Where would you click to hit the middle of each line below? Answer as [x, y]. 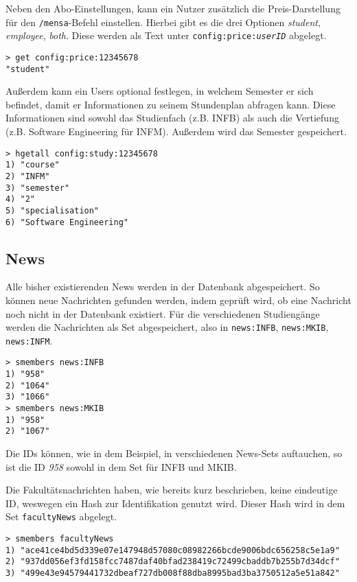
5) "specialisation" [53, 210]
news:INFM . [29, 340]
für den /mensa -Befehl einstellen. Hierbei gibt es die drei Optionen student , [163, 22]
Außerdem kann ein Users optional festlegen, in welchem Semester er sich [160, 91]
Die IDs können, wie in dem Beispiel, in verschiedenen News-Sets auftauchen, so [174, 453]
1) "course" [33, 165]
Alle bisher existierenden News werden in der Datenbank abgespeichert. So [163, 287]
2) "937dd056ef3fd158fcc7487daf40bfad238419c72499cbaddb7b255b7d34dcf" [173, 562]
